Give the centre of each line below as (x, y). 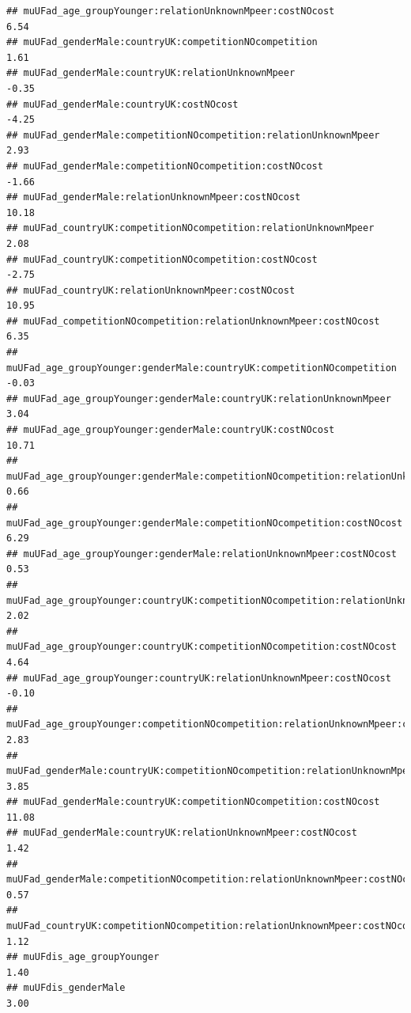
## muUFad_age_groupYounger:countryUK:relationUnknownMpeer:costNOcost (199, 678)
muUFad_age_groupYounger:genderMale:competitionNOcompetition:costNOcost (205, 523)
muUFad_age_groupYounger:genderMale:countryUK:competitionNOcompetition (202, 368)
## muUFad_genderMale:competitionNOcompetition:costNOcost (165, 166)
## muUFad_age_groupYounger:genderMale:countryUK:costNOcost (171, 430)
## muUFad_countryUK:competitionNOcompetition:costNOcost (162, 259)
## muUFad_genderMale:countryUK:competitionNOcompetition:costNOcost (193, 802)
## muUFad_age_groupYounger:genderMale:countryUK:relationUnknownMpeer (199, 398)
